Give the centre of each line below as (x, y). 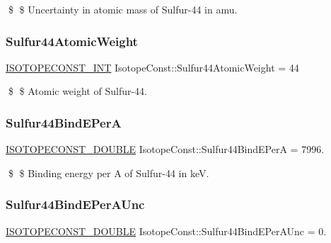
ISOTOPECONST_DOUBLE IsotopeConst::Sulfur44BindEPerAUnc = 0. (166, 231)
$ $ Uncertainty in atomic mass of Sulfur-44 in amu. (123, 9)
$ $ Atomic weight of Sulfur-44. (77, 91)
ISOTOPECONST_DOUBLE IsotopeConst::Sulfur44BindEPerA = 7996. (165, 149)
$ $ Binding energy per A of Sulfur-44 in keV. (109, 173)
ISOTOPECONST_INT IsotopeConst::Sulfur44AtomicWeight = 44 (152, 67)
